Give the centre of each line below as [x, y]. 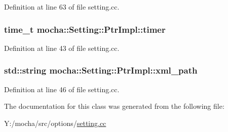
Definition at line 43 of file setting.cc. [62, 48]
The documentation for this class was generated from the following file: [114, 106]
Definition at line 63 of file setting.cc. [62, 7]
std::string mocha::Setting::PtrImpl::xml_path [101, 70]
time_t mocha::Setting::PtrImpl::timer [85, 29]
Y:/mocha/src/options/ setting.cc [55, 123]
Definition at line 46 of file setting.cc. [62, 89]
